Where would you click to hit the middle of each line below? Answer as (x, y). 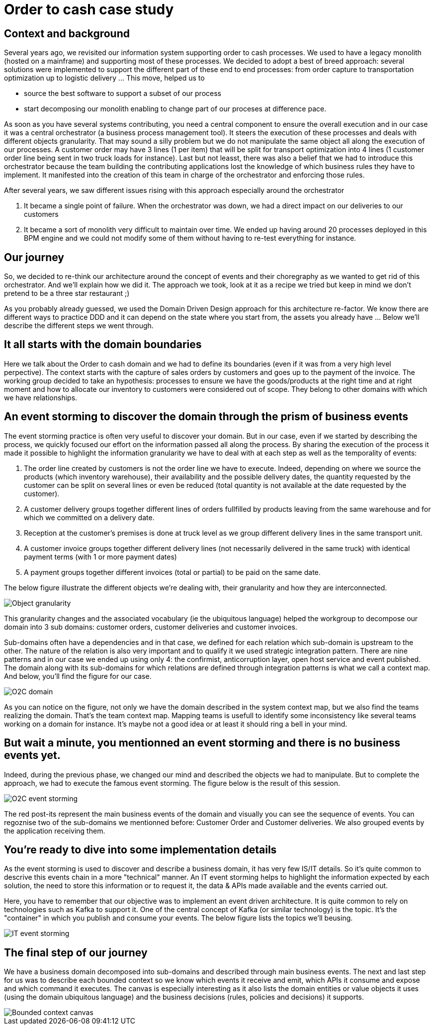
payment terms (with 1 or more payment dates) (100, 557)
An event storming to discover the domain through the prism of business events (206, 417)
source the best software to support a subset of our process (123, 94)
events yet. (32, 755)
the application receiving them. (55, 831)
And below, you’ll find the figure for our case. (78, 676)
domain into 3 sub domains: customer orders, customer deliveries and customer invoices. (151, 627)
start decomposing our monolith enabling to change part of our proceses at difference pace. (175, 109)
